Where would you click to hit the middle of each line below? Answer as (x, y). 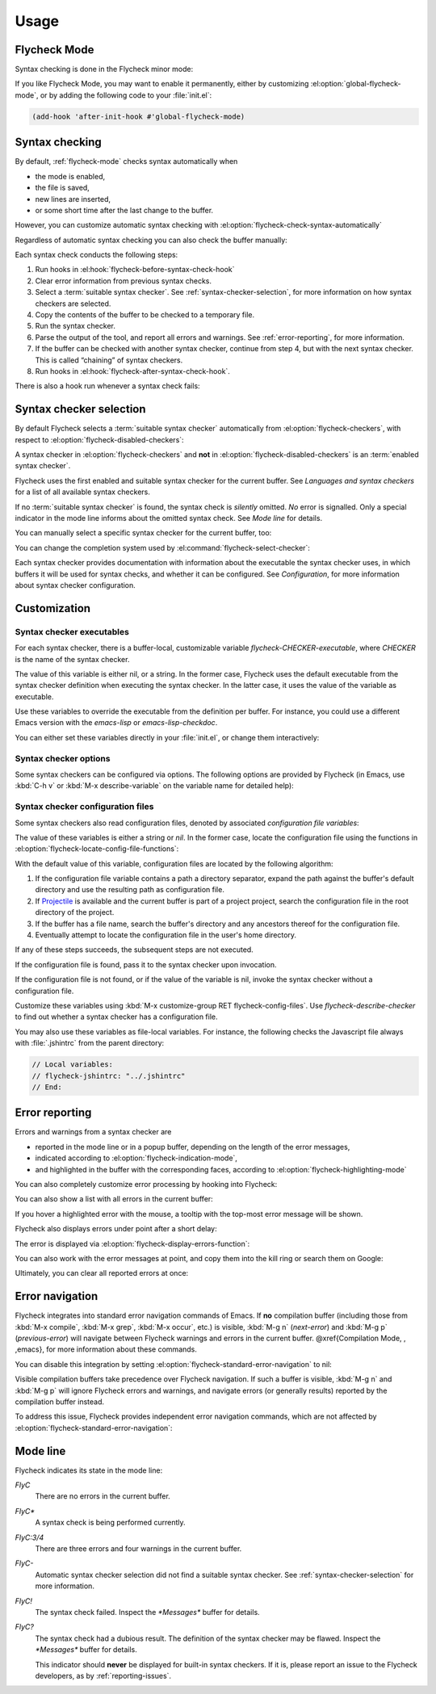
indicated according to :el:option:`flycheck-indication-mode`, (136, 1158)
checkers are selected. (73, 304)
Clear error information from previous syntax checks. (124, 281)
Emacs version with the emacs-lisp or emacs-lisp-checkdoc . (116, 723)
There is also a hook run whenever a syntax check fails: (108, 386)
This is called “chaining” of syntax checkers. (109, 360)
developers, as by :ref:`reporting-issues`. (103, 1675)
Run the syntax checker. (75, 326)
